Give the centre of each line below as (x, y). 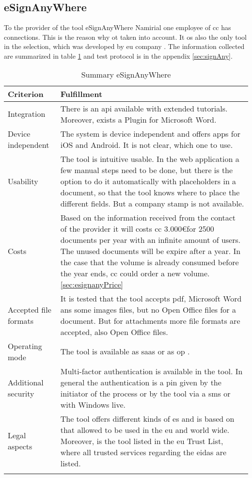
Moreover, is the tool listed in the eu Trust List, (142, 441)
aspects (20, 446)
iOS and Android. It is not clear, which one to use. (147, 144)
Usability (23, 181)
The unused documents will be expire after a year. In (150, 251)
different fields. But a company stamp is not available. (152, 203)
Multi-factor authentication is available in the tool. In (151, 371)
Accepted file (30, 309)
